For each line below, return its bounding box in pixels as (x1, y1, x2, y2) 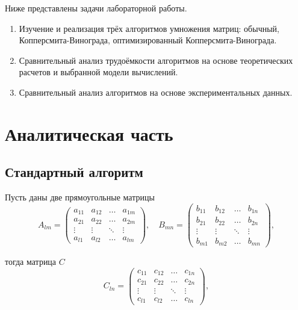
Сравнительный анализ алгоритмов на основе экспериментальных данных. (19, 85, 293, 98)
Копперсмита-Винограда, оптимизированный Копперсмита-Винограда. (19, 34, 277, 46)
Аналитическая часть (5, 121, 173, 146)
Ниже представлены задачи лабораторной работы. (5, 2, 187, 14)
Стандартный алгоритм (5, 163, 143, 181)
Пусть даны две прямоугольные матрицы (5, 191, 155, 203)
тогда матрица (5, 255, 57, 268)
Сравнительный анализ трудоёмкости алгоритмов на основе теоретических (19, 54, 293, 66)
